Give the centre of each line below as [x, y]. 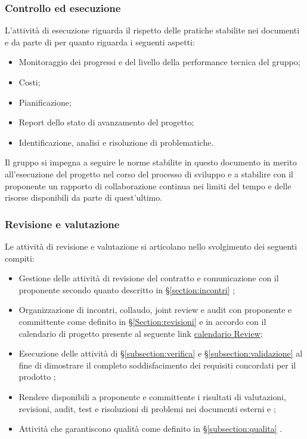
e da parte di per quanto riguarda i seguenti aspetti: [100, 42]
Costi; [30, 82]
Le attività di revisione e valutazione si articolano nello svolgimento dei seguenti [151, 246]
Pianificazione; [45, 102]
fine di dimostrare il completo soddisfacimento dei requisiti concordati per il [157, 365]
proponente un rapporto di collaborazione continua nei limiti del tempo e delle [148, 185]
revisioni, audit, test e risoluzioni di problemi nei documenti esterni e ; [147, 408]
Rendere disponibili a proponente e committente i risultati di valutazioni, [152, 396]
